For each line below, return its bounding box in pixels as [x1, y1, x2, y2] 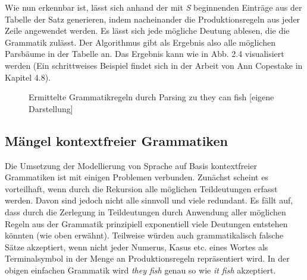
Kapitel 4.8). [5, 71, 51, 83]
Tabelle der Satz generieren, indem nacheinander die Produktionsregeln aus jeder [5, 12, 300, 25]
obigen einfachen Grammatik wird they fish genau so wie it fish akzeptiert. [5, 263, 276, 276]
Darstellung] [29, 102, 73, 114]
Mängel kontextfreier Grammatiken [5, 131, 228, 149]
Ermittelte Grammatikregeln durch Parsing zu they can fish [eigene [29, 91, 274, 103]
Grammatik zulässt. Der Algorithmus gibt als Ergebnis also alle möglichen [5, 36, 275, 48]
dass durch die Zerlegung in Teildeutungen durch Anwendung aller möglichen [5, 205, 286, 218]
